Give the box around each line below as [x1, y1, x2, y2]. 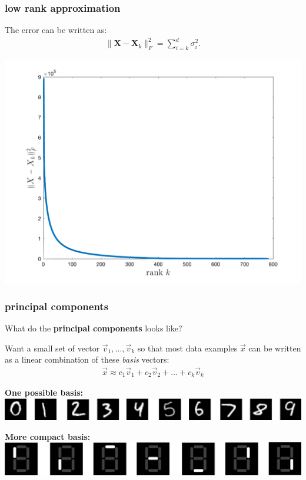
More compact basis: [5, 430, 91, 442]
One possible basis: [5, 386, 83, 399]
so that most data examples [137, 341, 238, 354]
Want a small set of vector [5, 341, 100, 354]
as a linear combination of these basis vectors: [5, 353, 169, 366]
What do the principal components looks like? [5, 321, 182, 334]
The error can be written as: [5, 24, 107, 36]
